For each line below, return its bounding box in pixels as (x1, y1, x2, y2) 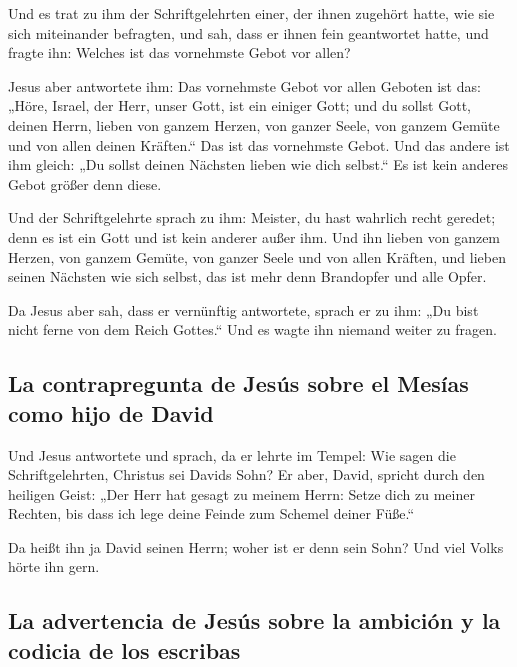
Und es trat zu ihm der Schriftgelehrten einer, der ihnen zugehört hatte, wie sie (8, 3, 495, 23)
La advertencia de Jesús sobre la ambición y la (8, 605, 501, 636)
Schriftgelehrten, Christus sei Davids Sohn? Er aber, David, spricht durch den (8, 464, 485, 485)
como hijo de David (8, 397, 214, 428)
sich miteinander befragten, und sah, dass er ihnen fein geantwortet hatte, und (8, 22, 489, 43)
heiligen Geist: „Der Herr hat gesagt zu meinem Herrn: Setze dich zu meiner (8, 483, 475, 504)
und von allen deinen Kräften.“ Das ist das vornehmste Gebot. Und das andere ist (8, 134, 510, 155)
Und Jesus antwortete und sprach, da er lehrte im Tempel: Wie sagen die (8, 444, 456, 465)
